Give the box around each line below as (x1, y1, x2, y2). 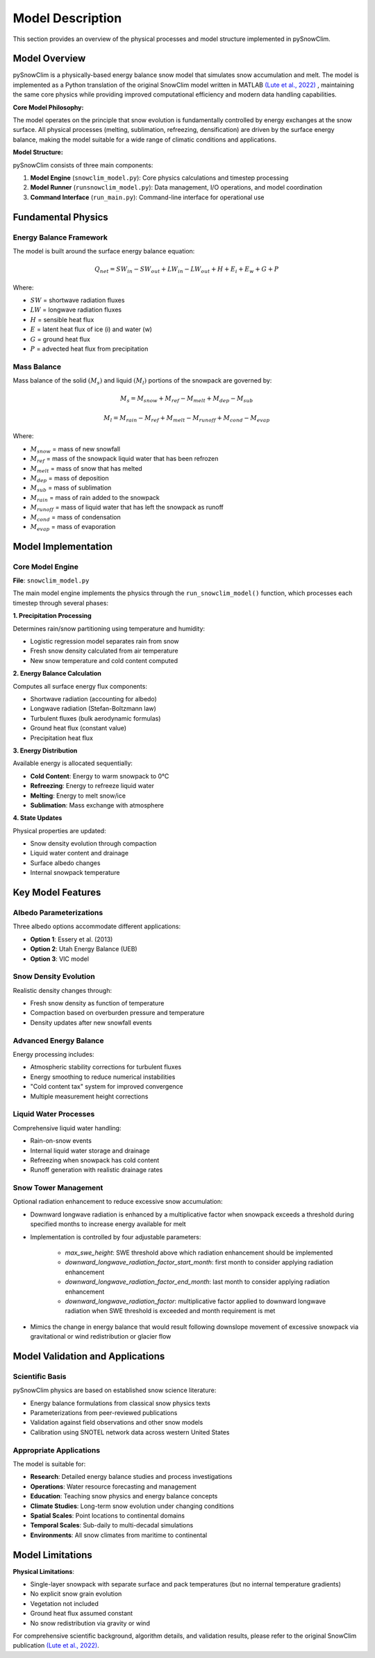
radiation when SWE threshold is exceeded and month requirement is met (65, 1307, 276, 1315)
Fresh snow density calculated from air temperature (30, 646, 178, 655)
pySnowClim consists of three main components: (12, 160, 153, 169)
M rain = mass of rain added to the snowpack (30, 493, 160, 503)
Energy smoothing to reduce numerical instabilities (30, 1073, 176, 1081)
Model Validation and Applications (12, 1350, 165, 1362)
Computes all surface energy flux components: (12, 682, 147, 690)
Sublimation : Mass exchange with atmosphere (30, 801, 165, 809)
